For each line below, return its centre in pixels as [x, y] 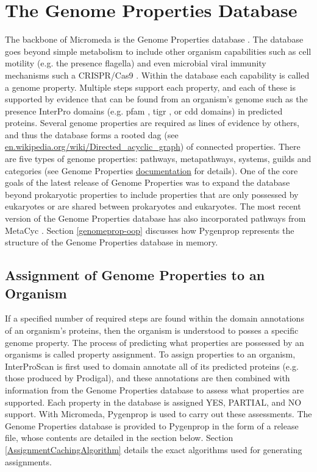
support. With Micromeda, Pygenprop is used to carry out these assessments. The [158, 414]
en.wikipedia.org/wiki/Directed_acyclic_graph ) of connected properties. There [153, 146]
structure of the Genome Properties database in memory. [112, 242]
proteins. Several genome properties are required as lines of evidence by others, [152, 123]
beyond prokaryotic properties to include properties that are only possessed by [152, 194]
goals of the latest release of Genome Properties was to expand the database [148, 182]
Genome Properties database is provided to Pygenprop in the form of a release [152, 425]
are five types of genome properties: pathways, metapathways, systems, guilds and [158, 159]
